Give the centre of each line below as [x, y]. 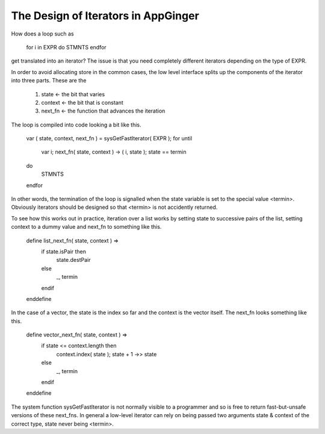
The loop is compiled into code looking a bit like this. [76, 125]
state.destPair [73, 260]
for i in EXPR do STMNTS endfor [66, 47]
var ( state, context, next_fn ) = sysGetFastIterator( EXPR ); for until [109, 138]
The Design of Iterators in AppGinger [105, 16]
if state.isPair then [64, 251]
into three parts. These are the [49, 81]
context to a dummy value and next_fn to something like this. [86, 227]
